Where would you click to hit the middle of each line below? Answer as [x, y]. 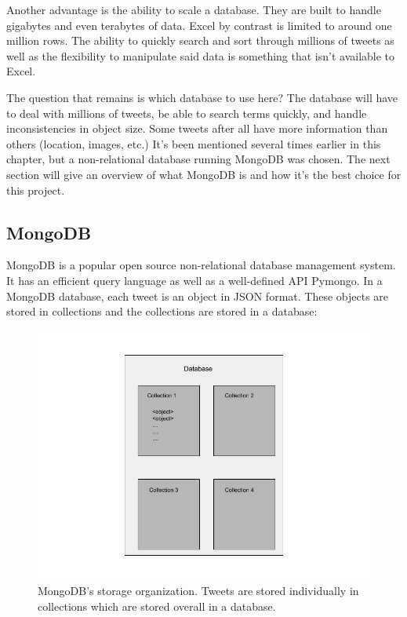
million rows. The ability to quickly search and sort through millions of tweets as [200, 40]
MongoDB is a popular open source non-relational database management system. [201, 265]
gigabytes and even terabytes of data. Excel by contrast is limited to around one [199, 25]
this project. [36, 190]
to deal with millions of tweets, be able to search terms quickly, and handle [187, 113]
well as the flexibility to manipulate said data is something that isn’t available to [201, 55]
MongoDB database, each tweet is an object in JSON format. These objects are [198, 296]
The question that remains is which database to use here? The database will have [202, 97]
